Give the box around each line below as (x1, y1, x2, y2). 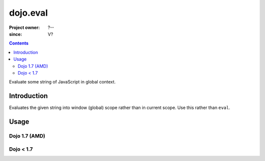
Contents (9, 40, 29, 46)
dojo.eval (9, 7, 48, 18)
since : (9, 31, 22, 37)
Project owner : (9, 25, 40, 30)
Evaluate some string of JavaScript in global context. (9, 79, 116, 85)
